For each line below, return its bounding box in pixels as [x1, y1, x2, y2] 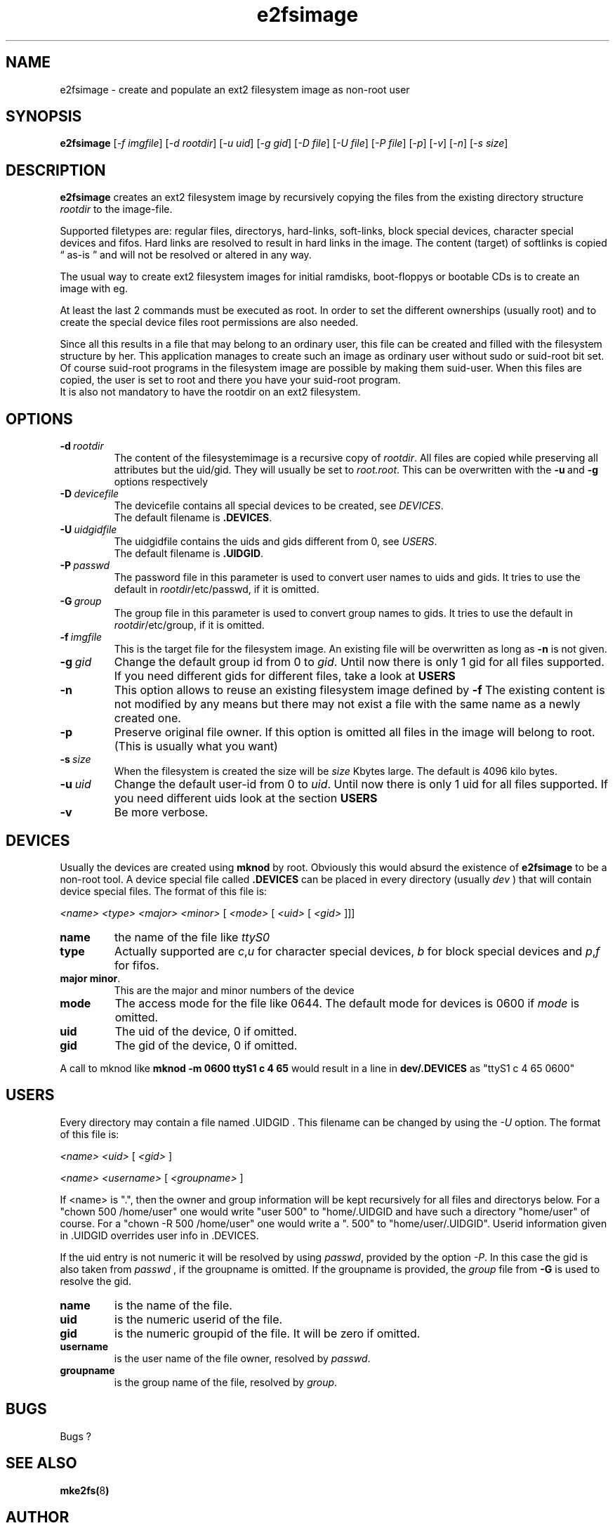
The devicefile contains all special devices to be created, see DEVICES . [114, 499, 444, 512]
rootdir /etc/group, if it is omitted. [114, 619, 265, 632]
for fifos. [114, 958, 159, 972]
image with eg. [60, 282, 128, 295]
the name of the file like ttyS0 [114, 929, 270, 944]
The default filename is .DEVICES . [114, 511, 272, 524]
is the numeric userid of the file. [114, 1312, 283, 1326]
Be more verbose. [114, 805, 209, 820]
